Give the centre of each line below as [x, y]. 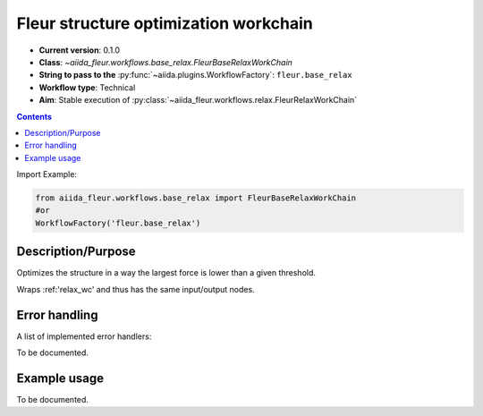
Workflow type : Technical [87, 87]
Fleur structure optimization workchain [165, 23]
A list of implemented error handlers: [84, 336]
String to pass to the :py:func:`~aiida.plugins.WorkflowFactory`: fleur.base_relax [195, 75]
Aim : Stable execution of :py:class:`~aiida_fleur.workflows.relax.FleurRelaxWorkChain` [198, 100]
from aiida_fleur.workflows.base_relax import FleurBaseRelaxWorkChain [196, 198]
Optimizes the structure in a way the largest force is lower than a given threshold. [166, 273]
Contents [34, 116]
